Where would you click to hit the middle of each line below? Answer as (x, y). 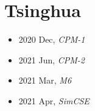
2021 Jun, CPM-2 (52, 59)
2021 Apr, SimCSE (54, 100)
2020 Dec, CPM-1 (52, 39)
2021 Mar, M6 (45, 80)
